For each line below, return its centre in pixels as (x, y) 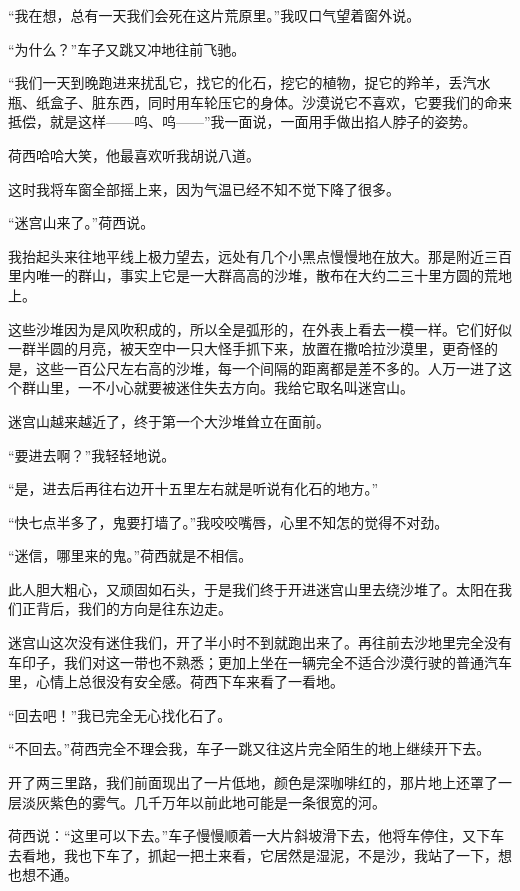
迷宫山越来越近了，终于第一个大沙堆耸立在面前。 (169, 420)
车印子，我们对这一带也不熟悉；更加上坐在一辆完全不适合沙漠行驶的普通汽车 (260, 661)
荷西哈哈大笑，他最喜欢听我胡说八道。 (134, 154)
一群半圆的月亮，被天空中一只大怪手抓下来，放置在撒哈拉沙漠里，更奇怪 (246, 348)
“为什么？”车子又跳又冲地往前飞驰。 (127, 48)
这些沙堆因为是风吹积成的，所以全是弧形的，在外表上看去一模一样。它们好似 (260, 328)
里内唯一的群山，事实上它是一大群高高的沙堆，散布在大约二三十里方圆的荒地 (260, 275)
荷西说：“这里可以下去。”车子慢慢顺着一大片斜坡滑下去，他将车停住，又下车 (256, 835)
